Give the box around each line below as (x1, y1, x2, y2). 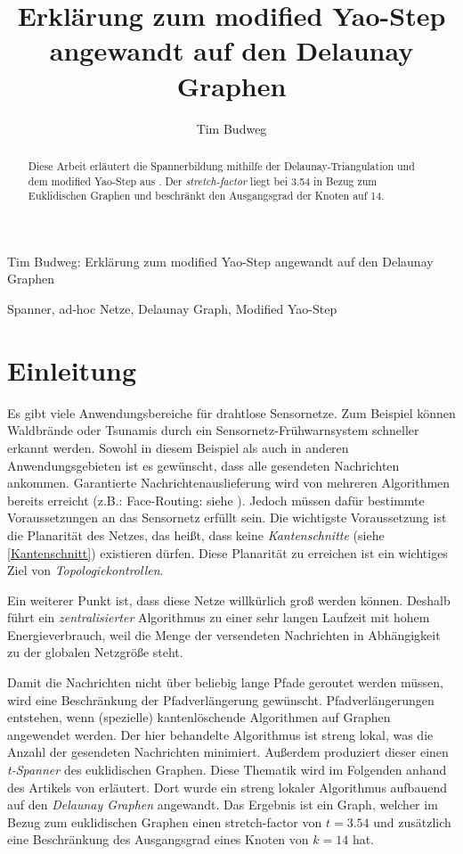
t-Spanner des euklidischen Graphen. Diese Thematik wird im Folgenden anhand (7, 760, 447, 779)
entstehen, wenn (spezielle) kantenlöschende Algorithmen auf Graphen (7, 708, 391, 727)
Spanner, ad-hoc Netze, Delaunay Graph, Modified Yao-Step (7, 300, 337, 318)
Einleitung (7, 351, 137, 388)
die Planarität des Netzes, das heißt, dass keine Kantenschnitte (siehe (7, 525, 385, 544)
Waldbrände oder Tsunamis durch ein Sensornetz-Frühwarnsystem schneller (7, 421, 419, 439)
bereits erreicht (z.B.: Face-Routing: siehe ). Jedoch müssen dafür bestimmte (7, 490, 425, 509)
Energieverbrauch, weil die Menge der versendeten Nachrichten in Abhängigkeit (7, 625, 441, 644)
